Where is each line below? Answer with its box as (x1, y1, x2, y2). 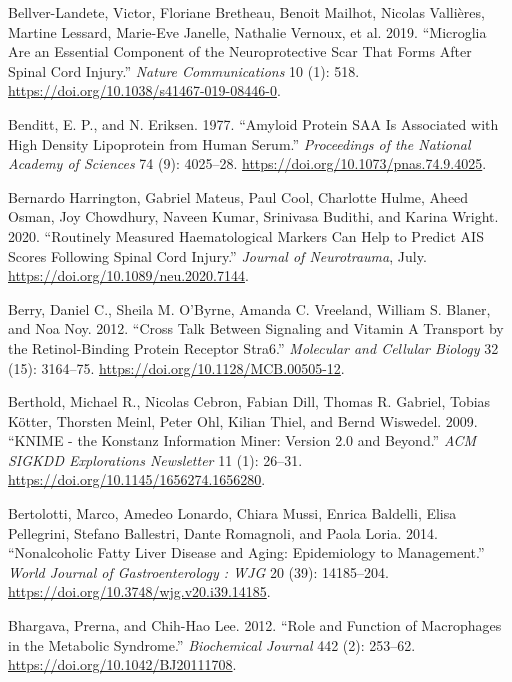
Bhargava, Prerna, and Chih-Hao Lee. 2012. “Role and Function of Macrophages (8, 615, 502, 636)
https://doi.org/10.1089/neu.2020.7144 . (8, 265, 249, 286)
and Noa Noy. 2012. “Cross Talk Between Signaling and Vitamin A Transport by (8, 318, 504, 339)
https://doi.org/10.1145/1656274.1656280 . (8, 469, 266, 490)
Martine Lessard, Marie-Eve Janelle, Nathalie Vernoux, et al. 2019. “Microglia (8, 21, 487, 42)
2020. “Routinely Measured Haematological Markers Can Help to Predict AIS (8, 225, 484, 246)
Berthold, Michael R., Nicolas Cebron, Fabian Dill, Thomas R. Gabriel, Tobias (8, 391, 491, 412)
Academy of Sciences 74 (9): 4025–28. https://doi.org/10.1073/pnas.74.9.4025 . (8, 153, 487, 174)
